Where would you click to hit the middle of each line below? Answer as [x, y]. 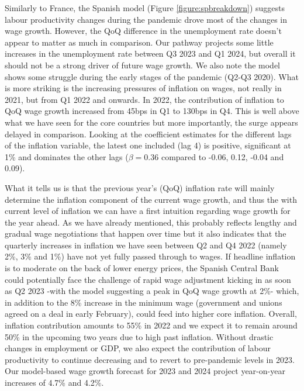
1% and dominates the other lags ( [67, 156]
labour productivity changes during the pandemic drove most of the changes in [146, 19]
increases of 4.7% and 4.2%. [54, 382]
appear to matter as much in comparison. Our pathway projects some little [139, 42]
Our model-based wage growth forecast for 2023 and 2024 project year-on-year [145, 371]
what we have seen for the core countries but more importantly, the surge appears [151, 122]
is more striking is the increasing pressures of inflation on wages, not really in [143, 88]
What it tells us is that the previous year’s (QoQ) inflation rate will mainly [140, 187]
